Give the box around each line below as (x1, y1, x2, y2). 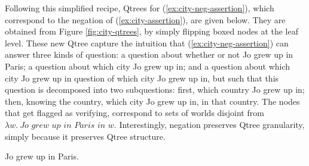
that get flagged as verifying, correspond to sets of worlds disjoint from (5, 107, 264, 119)
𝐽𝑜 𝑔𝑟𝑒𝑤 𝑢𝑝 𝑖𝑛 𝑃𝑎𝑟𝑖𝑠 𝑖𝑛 (20, 121, 106, 130)
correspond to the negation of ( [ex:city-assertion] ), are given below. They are (5, 13, 286, 26)
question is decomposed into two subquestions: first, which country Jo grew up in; (5, 83, 305, 96)
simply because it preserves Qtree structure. (5, 130, 166, 142)
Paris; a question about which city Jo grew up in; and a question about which (5, 59, 290, 72)
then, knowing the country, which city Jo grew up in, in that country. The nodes (5, 95, 300, 107)
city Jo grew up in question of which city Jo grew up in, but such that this (5, 71, 279, 84)
